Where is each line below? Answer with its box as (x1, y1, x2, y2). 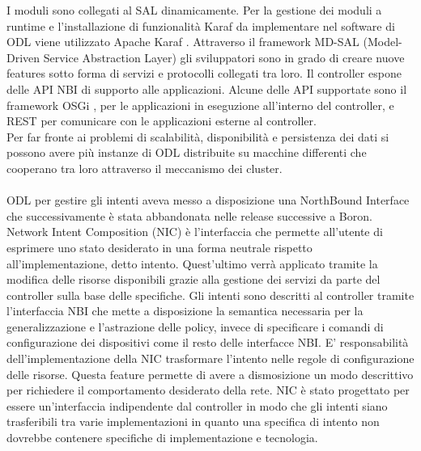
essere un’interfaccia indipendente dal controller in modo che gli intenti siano (6, 397, 388, 414)
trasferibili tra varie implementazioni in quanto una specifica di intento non (6, 413, 380, 430)
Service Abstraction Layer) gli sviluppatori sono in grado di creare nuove (43, 48, 405, 65)
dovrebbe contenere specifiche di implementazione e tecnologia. (6, 429, 318, 446)
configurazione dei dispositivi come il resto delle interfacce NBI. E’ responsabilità (6, 334, 409, 351)
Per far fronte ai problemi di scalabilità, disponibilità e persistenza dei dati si (6, 128, 389, 145)
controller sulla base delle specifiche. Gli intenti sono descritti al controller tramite (6, 286, 415, 303)
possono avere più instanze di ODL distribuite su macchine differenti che (6, 144, 367, 161)
